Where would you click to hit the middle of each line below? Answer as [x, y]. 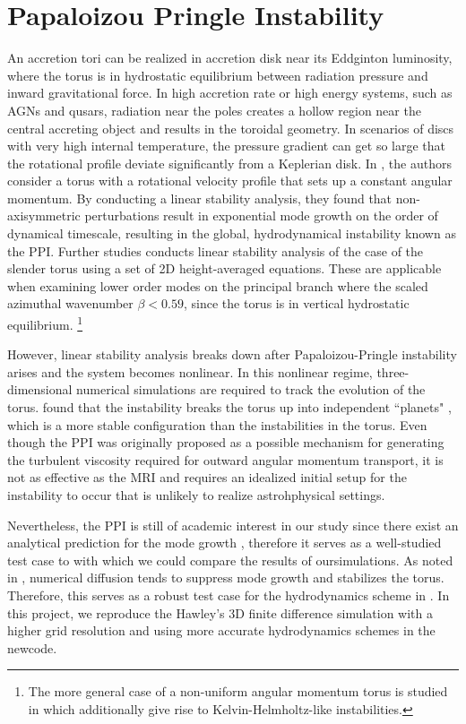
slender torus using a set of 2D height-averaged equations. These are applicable [224, 268]
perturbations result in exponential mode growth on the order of [261, 215]
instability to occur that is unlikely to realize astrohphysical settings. [196, 495]
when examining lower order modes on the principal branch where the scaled [218, 285]
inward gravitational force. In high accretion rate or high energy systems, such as [230, 93]
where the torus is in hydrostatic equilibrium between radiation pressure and [218, 75]
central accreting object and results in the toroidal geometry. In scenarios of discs [231, 128]
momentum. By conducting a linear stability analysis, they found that [200, 198]
